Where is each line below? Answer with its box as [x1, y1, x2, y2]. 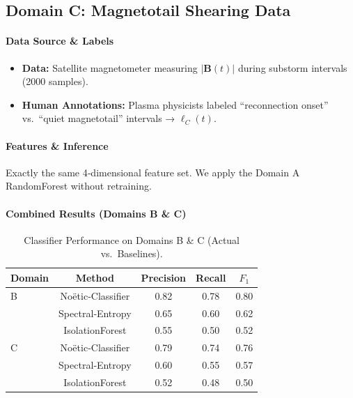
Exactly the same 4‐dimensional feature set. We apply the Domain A [6, 164, 300, 179]
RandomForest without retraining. [6, 178, 152, 193]
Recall [196, 270, 226, 284]
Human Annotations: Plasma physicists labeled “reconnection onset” [22, 97, 329, 112]
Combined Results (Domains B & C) [6, 206, 187, 220]
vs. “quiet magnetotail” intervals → [22, 111, 175, 125]
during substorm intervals [237, 60, 347, 75]
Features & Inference [6, 138, 109, 153]
